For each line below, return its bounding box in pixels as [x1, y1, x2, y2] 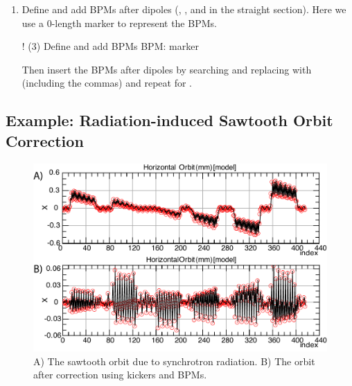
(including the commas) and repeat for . [21, 76, 192, 90]
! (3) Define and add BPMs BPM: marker [21, 39, 199, 53]
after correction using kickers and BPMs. [33, 367, 207, 382]
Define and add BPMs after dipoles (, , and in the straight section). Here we [21, 2, 346, 16]
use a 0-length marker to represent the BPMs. [21, 15, 217, 30]
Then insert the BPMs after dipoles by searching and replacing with [21, 62, 312, 76]
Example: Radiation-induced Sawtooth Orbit [6, 109, 333, 131]
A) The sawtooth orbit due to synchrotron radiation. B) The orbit [33, 353, 315, 368]
